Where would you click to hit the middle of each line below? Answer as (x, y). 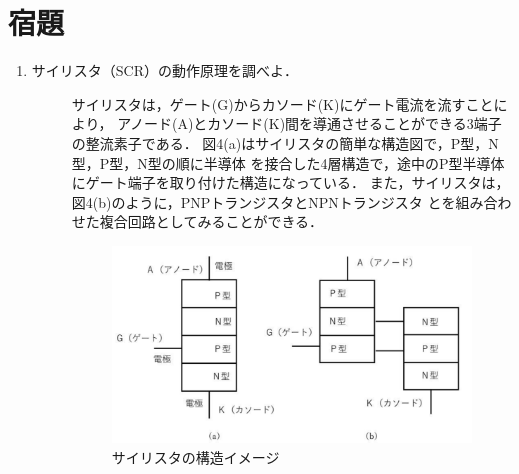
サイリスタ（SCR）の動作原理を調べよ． (164, 70)
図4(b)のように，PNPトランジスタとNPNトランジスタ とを (263, 201)
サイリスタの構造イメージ (195, 456)
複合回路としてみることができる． (211, 221)
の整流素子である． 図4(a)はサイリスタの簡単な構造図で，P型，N (285, 142)
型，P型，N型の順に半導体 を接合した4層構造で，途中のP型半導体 (288, 162)
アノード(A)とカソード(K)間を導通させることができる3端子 (309, 123)
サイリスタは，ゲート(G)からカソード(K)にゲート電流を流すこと (282, 103)
